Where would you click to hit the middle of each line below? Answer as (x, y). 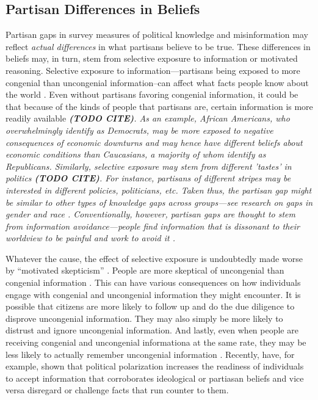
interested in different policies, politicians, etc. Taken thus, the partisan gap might (159, 190)
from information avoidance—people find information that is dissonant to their (153, 226)
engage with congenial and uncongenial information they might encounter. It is (153, 294)
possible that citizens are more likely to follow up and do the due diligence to (150, 306)
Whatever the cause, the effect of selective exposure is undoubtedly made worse (154, 258)
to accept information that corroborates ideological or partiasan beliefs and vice (155, 378)
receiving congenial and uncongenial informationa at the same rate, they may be (156, 342)
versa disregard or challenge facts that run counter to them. (117, 390)
